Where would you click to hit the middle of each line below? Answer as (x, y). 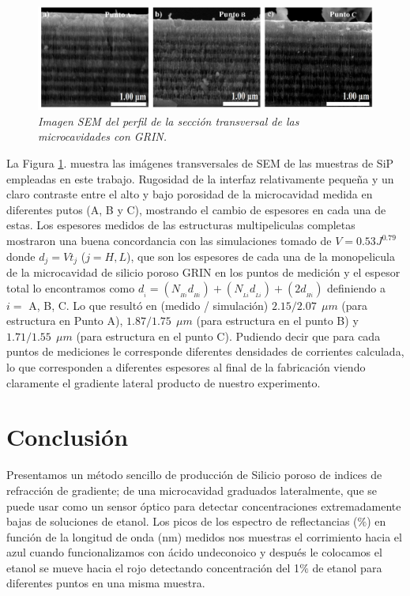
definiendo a (356, 287)
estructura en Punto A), (65, 321)
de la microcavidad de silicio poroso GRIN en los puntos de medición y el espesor (203, 272)
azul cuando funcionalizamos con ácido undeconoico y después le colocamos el (194, 552)
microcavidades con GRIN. (102, 136)
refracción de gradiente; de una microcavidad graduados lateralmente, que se (192, 490)
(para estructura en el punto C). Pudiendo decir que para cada (228, 336)
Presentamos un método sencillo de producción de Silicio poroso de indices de (194, 475)
